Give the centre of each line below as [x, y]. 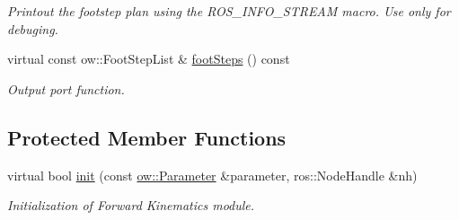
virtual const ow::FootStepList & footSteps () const [149, 59]
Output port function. [66, 88]
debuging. [33, 28]
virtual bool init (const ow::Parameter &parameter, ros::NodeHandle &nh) [212, 175]
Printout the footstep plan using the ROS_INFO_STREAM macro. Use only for [229, 11]
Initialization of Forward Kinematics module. [131, 205]
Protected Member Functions [147, 137]
